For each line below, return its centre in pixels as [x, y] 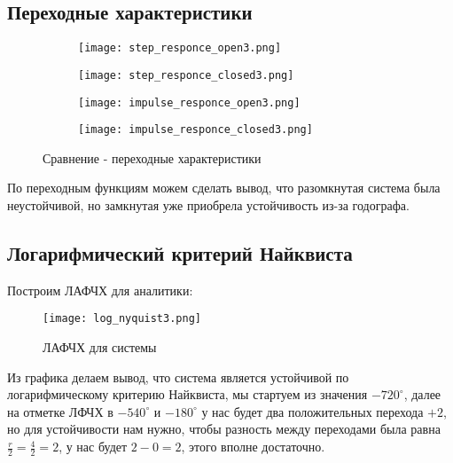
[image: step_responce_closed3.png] [186, 75]
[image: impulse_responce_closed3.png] [195, 130]
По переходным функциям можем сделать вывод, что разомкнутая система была [224, 188]
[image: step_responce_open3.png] [180, 48]
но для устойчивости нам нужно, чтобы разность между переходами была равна [224, 429]
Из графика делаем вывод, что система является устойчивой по [178, 377]
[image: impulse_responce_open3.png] [189, 102]
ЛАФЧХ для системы [100, 347]
